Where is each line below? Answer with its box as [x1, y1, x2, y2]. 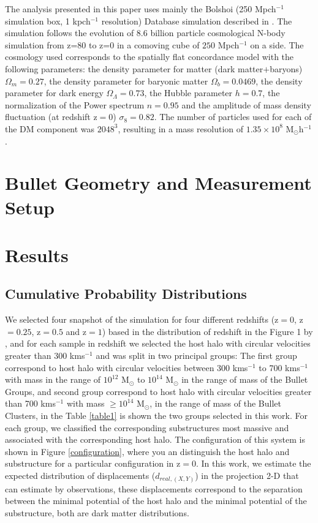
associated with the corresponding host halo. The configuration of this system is [5, 433, 305, 446]
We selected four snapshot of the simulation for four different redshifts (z [5, 313, 279, 326]
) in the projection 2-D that [195, 468, 299, 481]
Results [5, 242, 69, 267]
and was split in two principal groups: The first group [96, 349, 297, 362]
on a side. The [250, 38, 304, 51]
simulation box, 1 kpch [5, 14, 91, 27]
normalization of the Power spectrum [5, 98, 145, 111]
